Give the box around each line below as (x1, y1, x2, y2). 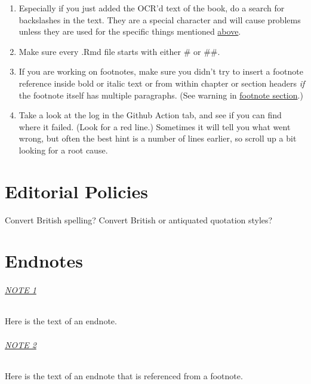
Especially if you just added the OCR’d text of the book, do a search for (19, 2, 285, 14)
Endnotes (5, 248, 83, 273)
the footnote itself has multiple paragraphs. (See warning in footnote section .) (19, 88, 303, 101)
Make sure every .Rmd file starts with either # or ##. (19, 45, 220, 57)
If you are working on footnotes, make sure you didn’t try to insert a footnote (19, 65, 303, 78)
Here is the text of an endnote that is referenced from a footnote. (5, 369, 243, 382)
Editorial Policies (5, 179, 148, 203)
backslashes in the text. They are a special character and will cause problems (19, 13, 301, 26)
